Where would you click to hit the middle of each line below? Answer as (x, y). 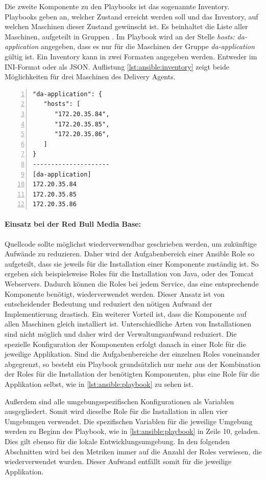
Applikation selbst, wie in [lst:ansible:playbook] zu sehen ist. (99, 384)
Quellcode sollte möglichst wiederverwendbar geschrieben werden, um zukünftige (131, 243)
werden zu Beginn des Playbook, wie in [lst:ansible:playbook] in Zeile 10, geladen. (132, 431)
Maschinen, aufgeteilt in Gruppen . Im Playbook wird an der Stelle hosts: (120, 36)
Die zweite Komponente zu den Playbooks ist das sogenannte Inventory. (117, 6)
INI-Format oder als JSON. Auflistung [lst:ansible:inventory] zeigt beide (117, 66)
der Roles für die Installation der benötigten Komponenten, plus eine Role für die (132, 374)
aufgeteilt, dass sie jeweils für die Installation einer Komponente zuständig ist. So (132, 263)
